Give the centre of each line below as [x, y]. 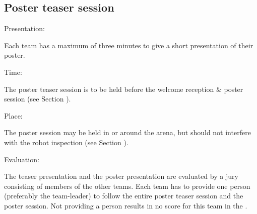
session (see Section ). [38, 99]
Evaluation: [22, 159]
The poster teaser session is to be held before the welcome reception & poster [124, 89]
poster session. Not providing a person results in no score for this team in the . [126, 205]
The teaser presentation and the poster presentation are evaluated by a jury [121, 176]
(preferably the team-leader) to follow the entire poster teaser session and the [124, 196]
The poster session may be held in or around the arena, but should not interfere [127, 132]
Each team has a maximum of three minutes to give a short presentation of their [129, 45]
